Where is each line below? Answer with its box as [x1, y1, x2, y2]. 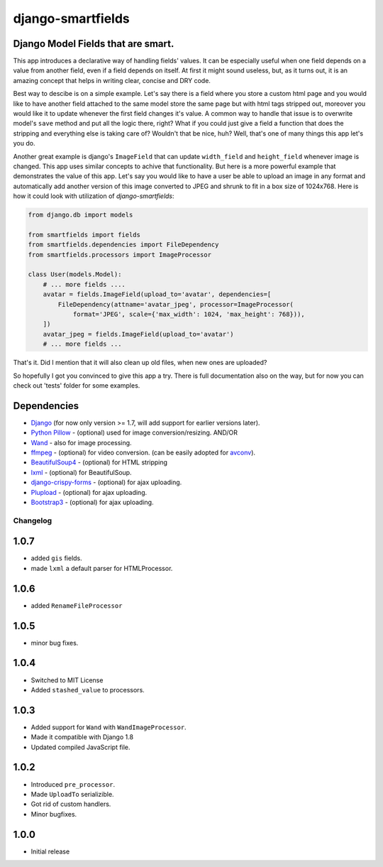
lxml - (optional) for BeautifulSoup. [30, 468, 132, 476]
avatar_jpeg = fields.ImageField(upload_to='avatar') [43, 330, 234, 338]
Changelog [13, 516, 52, 525]
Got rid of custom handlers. [30, 800, 111, 809]
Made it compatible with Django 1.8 [30, 733, 134, 741]
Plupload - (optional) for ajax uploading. [30, 488, 148, 496]
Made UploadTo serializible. [30, 790, 114, 798]
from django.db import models [28, 211, 133, 219]
